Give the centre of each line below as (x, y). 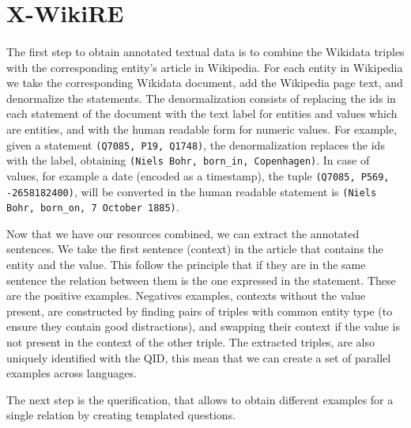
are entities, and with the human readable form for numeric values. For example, (202, 129)
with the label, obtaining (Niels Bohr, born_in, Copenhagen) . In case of (188, 160)
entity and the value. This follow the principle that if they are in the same (186, 264)
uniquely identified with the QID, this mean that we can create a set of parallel (199, 357)
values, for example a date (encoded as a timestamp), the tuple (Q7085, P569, (198, 175)
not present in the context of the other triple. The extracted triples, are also (190, 341)
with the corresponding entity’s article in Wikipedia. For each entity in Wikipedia (205, 67)
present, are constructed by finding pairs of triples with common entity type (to (200, 311)
